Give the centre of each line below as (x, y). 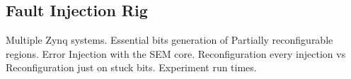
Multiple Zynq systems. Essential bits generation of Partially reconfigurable (169, 40)
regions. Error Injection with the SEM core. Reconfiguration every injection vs (176, 53)
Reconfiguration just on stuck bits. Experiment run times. (131, 67)
